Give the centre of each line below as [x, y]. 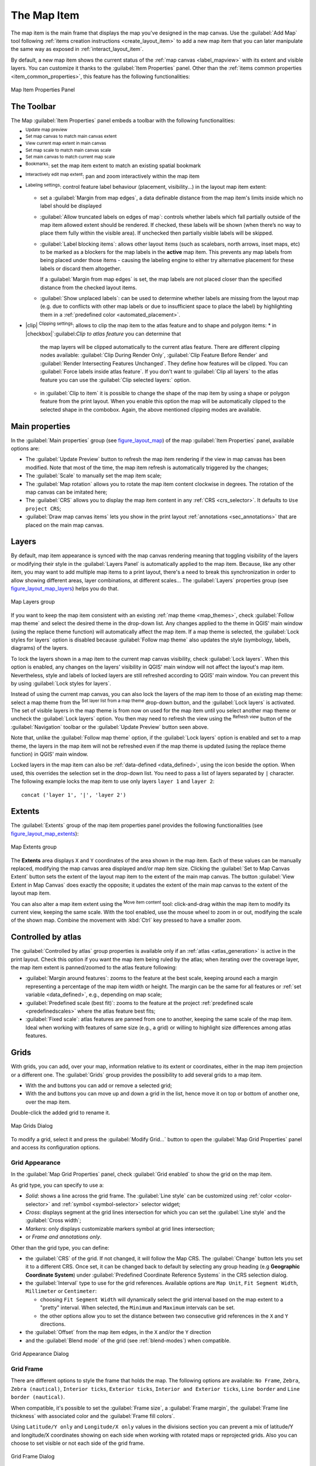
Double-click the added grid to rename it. [61, 1113]
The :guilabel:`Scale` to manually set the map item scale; [94, 476]
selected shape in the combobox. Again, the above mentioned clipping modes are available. [151, 409]
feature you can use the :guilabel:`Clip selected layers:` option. [116, 380]
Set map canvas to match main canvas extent [71, 137]
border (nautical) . [38, 1397]
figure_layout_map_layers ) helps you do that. [65, 588]
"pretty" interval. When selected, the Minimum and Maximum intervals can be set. [138, 1308]
